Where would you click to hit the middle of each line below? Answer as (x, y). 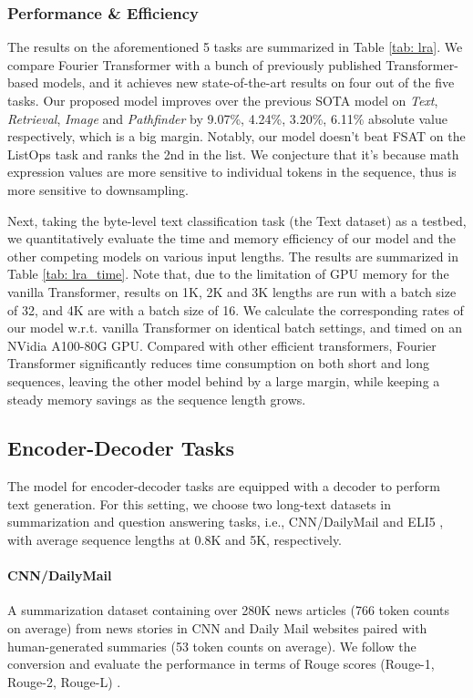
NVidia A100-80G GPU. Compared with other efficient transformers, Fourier (222, 345)
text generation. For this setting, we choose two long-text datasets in (200, 503)
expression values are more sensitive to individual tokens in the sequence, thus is (232, 172)
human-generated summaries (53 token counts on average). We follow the (212, 646)
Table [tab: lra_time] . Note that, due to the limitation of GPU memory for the (228, 274)
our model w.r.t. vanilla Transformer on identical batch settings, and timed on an (235, 328)
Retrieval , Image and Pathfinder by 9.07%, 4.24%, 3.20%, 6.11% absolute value (227, 118)
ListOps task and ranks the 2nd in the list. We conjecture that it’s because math (233, 154)
